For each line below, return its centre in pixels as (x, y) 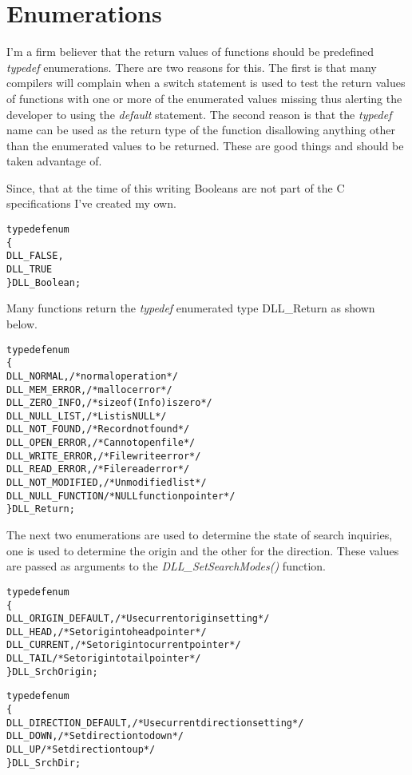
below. (22, 323)
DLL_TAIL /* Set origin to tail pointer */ (104, 659)
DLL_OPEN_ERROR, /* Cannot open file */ (101, 443)
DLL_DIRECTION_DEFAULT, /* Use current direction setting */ (155, 723)
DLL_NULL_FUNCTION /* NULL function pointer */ (121, 496)
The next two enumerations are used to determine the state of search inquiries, (200, 535)
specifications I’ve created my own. (91, 203)
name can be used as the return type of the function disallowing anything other (201, 130)
